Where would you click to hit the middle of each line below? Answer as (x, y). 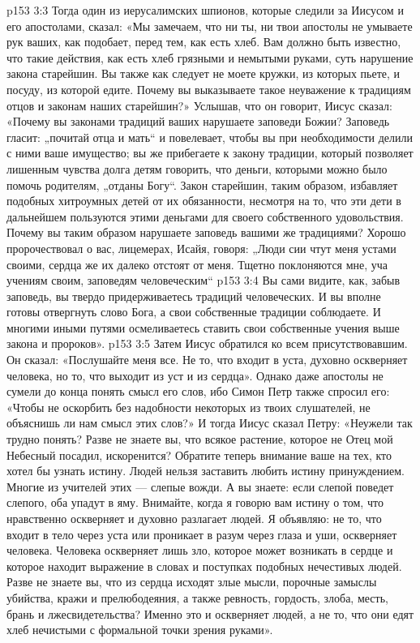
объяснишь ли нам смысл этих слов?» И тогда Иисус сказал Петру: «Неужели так (210, 423)
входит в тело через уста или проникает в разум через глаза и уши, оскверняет (202, 534)
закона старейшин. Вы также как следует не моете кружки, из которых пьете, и (204, 73)
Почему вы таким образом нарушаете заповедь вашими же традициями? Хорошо (206, 232)
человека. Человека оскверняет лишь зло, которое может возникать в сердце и (200, 550)
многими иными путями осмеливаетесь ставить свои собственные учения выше (203, 327)
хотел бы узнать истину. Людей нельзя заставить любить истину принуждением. (206, 471)
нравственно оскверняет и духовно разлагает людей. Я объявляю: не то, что (194, 518)
